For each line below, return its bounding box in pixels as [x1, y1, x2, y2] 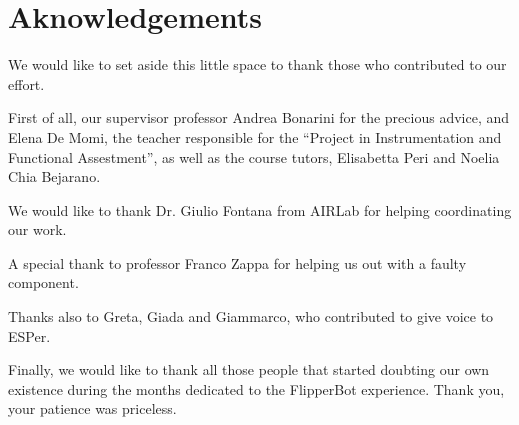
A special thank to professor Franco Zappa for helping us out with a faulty [8, 252, 467, 273]
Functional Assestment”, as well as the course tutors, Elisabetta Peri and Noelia [8, 146, 500, 167]
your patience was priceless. [8, 398, 177, 419]
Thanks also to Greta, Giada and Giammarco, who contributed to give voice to [8, 306, 494, 327]
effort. [8, 73, 45, 94]
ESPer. [8, 325, 51, 346]
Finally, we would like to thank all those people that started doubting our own [8, 359, 490, 380]
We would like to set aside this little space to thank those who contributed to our [8, 54, 507, 75]
